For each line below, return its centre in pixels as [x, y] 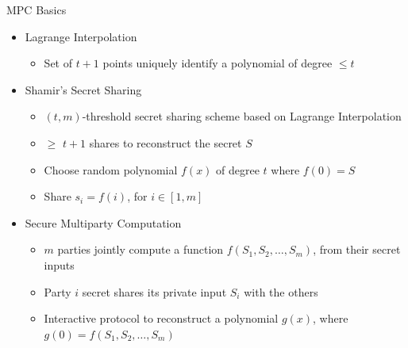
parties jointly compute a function [140, 249]
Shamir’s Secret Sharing [83, 89]
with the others [281, 291]
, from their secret [357, 249]
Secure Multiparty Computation [103, 222]
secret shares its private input [154, 291]
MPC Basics [37, 10]
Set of [58, 63]
